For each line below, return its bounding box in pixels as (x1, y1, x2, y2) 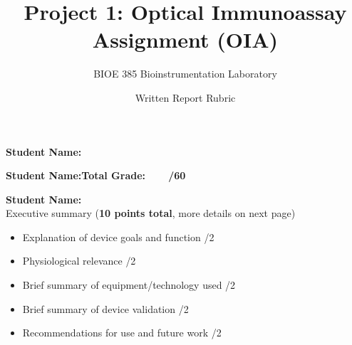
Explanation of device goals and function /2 (22, 229, 214, 244)
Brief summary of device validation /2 (22, 301, 189, 316)
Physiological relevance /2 (22, 253, 136, 268)
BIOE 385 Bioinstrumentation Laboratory (93, 66, 277, 81)
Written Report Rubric (135, 90, 236, 105)
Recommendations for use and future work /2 (22, 325, 222, 340)
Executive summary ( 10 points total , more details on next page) (6, 206, 296, 221)
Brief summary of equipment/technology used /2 (22, 277, 236, 292)
